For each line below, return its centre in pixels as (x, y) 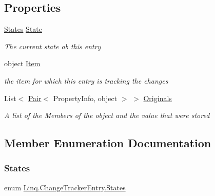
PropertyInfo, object (85, 98)
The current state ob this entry (53, 46)
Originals (158, 98)
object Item (22, 63)
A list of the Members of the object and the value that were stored (107, 115)
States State (23, 29)
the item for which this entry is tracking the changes (86, 80)
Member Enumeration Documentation (108, 143)
